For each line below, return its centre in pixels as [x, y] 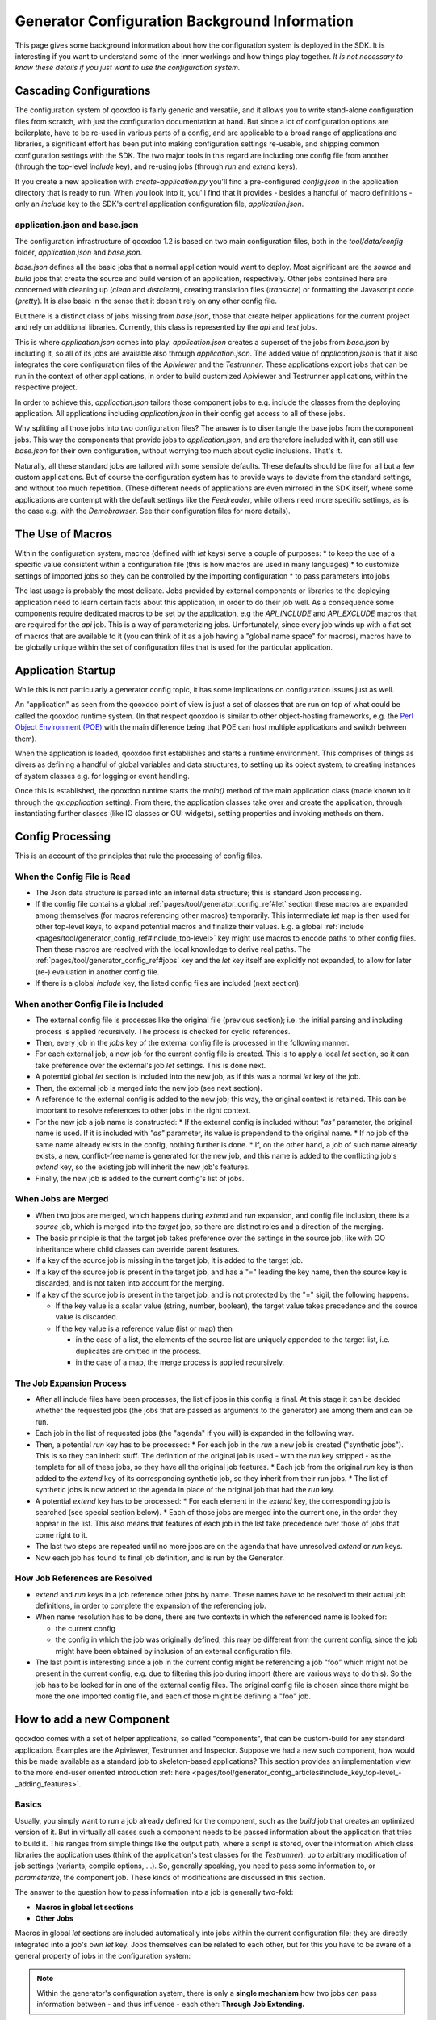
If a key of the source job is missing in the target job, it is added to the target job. [169, 1260]
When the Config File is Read [73, 877]
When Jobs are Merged [62, 1199]
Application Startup [65, 670]
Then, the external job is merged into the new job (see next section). [149, 1088]
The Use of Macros [64, 534]
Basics [28, 1804]
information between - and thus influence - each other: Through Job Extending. [171, 2005]
